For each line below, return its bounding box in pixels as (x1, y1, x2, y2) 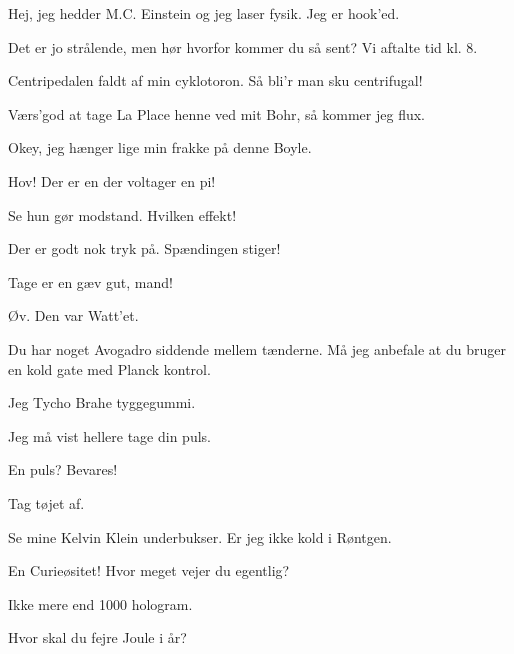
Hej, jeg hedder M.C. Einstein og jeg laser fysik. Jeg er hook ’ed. (8, 3, 400, 23)
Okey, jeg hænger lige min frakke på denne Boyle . (8, 137, 312, 158)
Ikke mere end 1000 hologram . (8, 593, 193, 614)
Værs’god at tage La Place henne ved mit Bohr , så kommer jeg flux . (8, 103, 425, 124)
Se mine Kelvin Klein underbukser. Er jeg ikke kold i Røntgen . (8, 526, 392, 547)
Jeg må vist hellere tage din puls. (8, 425, 211, 446)
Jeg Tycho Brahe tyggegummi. (8, 392, 196, 413)
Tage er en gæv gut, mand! (8, 271, 173, 292)
